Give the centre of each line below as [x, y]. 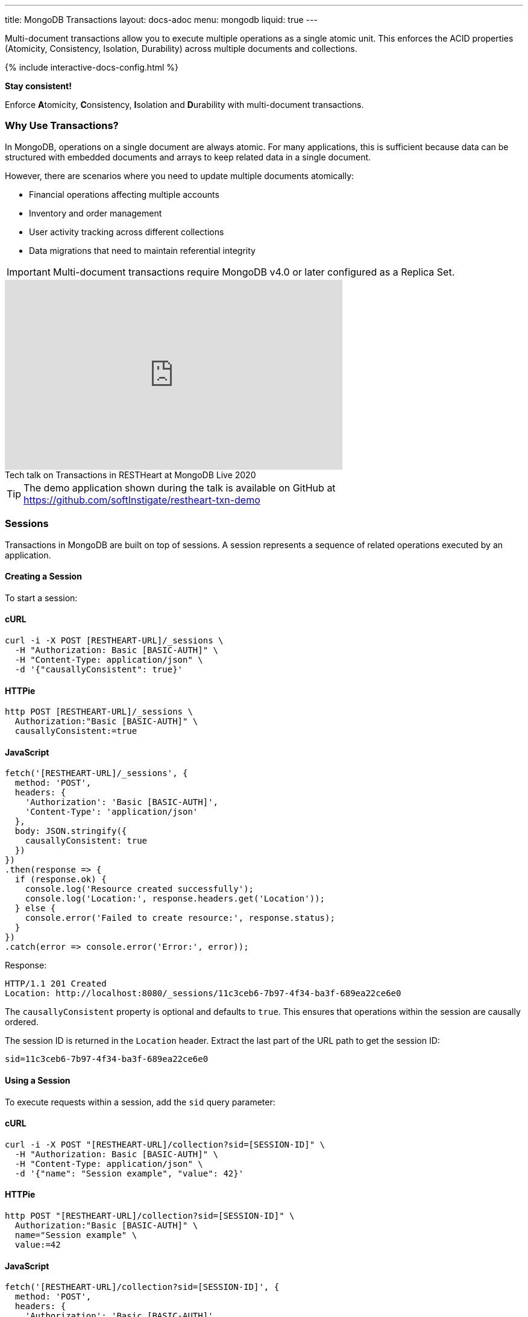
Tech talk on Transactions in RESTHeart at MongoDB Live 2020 [130, 475]
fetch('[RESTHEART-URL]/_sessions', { [96, 773]
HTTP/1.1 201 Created [56, 984]
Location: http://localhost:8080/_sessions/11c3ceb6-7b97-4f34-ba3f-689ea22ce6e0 [203, 993]
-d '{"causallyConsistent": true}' [99, 669]
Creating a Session [43, 576]
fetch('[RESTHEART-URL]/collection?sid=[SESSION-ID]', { [142, 1287]
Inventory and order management [96, 213]
